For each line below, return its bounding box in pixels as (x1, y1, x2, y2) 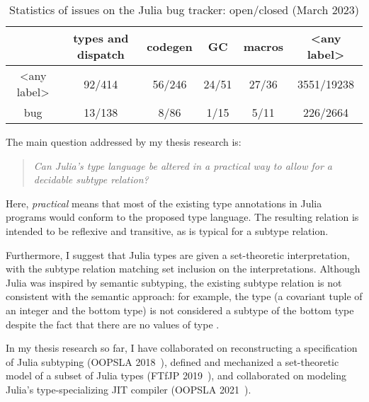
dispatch (76, 46, 125, 62)
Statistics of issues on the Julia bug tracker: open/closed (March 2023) (9, 1, 359, 18)
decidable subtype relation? (33, 172, 149, 187)
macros (243, 38, 284, 54)
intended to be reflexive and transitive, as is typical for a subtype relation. (6, 223, 329, 238)
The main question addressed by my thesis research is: (6, 134, 242, 149)
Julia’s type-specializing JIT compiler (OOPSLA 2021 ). (6, 381, 251, 396)
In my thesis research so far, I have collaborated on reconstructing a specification (6, 340, 358, 355)
